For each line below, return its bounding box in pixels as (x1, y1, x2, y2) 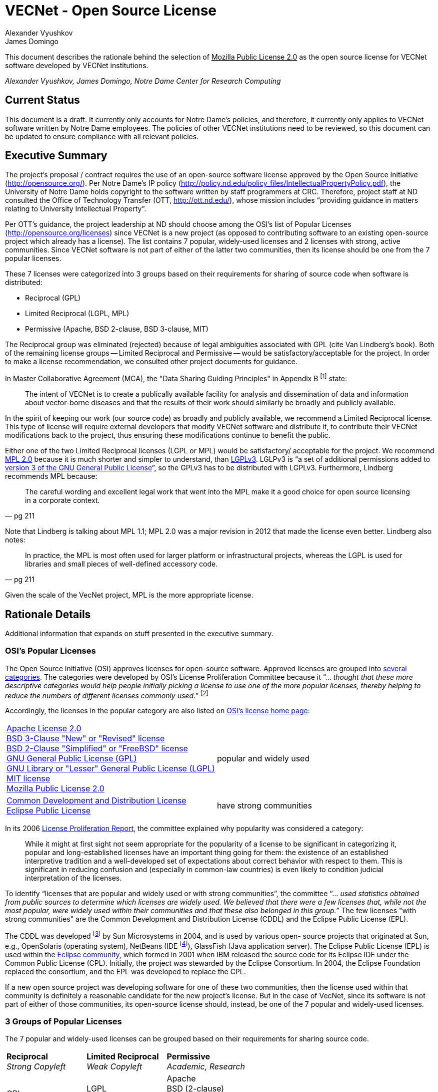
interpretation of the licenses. (25, 874, 122, 883)
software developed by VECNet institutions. (5, 61, 148, 70)
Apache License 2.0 (6, 723, 81, 734)
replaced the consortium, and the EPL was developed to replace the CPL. (5, 967, 246, 976)
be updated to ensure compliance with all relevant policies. (5, 132, 199, 141)
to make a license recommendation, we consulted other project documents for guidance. (5, 357, 297, 366)
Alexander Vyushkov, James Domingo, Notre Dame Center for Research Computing (5, 76, 281, 85)
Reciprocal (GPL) (25, 294, 81, 303)
